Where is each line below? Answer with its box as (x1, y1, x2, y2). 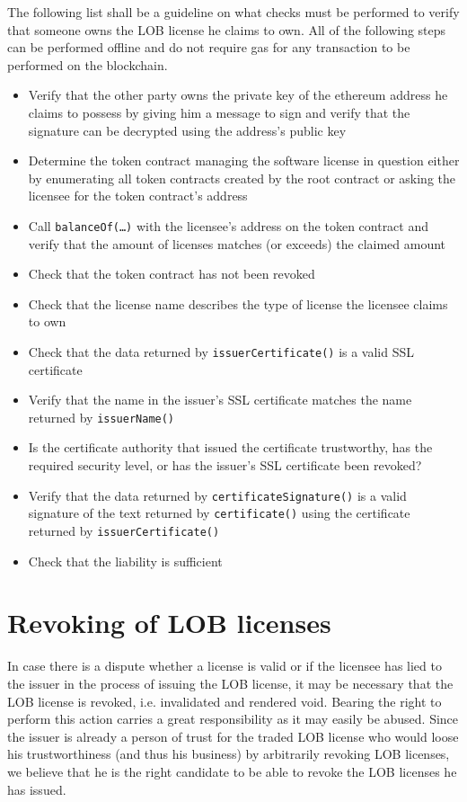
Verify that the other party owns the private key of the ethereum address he (28, 85, 448, 104)
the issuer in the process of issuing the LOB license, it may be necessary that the (7, 673, 454, 692)
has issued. (7, 780, 66, 798)
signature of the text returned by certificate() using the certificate (28, 503, 410, 522)
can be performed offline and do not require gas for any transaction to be (7, 38, 410, 57)
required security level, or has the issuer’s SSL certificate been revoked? (28, 456, 422, 475)
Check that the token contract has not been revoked (28, 264, 315, 283)
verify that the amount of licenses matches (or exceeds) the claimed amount (28, 234, 446, 253)
